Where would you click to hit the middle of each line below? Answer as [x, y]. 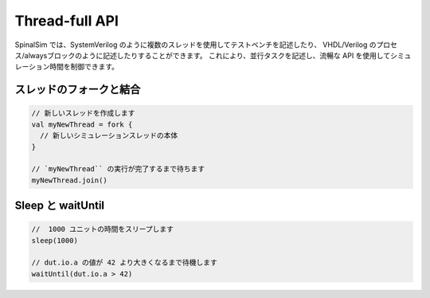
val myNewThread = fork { [82, 124]
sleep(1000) [55, 240]
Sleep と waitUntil [60, 206]
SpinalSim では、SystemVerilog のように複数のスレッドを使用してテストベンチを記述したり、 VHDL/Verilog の [195, 45]
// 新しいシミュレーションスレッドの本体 [109, 136]
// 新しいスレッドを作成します [83, 113]
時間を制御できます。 [84, 67]
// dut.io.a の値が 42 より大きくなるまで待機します [125, 263]
